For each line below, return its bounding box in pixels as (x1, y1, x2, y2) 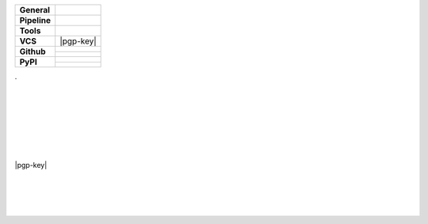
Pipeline (19, 15, 52, 25)
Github (19, 46, 46, 57)
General (19, 5, 51, 15)
